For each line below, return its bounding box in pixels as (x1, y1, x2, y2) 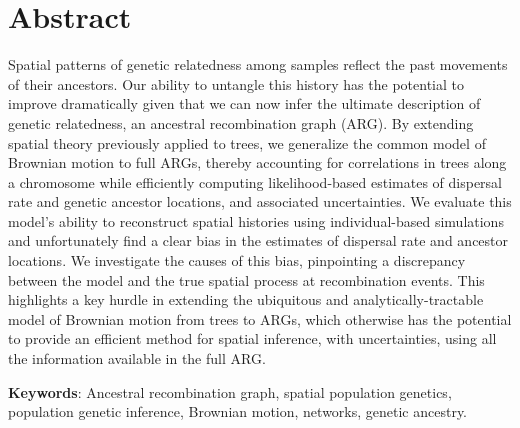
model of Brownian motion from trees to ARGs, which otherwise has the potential (8, 308, 512, 329)
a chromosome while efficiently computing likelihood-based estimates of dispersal (8, 171, 503, 192)
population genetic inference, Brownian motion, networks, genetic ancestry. (8, 401, 468, 422)
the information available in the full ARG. (8, 348, 266, 369)
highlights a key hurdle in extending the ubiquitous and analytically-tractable (8, 289, 484, 310)
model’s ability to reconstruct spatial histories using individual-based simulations (8, 210, 504, 231)
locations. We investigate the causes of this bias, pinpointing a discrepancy (8, 250, 466, 271)
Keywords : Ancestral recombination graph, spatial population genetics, (8, 381, 452, 402)
